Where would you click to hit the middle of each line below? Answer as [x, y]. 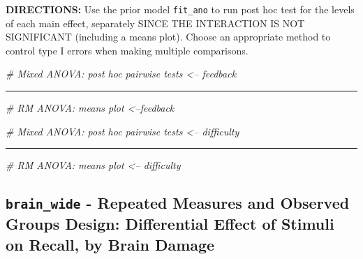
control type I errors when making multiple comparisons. [127, 50]
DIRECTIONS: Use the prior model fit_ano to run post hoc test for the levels [180, 9]
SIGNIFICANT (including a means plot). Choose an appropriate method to [168, 37]
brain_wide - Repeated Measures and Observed [178, 203]
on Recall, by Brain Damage [110, 244]
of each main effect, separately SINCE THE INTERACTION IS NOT [155, 23]
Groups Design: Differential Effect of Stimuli [170, 224]
